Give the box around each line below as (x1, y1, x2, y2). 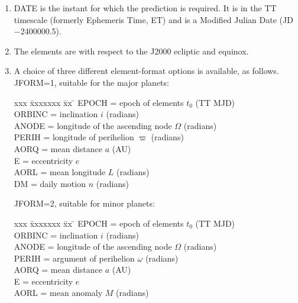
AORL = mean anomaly (14, 286, 103, 299)
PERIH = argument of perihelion (14, 252, 135, 264)
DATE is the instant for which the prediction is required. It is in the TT (14, 2, 277, 14)
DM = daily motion (14, 177, 86, 189)
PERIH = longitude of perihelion (14, 131, 134, 143)
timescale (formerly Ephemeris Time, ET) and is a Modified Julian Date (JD (14, 13, 293, 25)
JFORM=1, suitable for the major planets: (14, 76, 169, 88)
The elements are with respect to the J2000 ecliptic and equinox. (14, 44, 249, 57)
